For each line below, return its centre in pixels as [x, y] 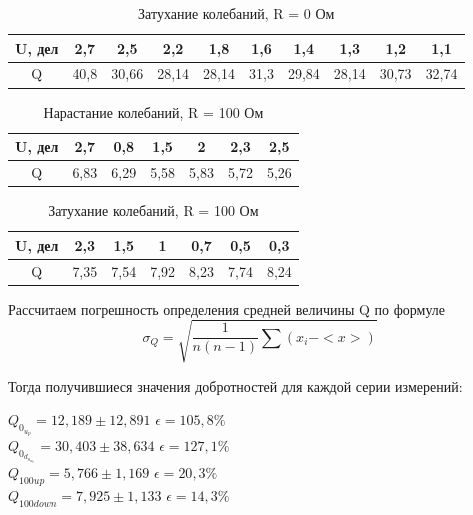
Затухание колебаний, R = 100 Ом [153, 210]
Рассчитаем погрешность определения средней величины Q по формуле [227, 308]
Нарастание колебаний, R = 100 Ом [153, 111]
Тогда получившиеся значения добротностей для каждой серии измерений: [235, 385]
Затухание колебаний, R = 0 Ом [236, 13]
